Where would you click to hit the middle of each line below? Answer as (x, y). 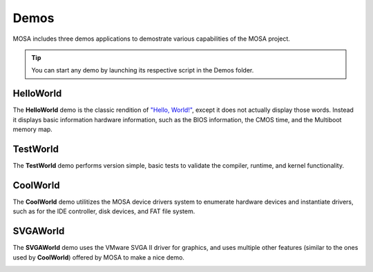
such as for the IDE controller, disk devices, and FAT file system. (104, 211)
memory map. (33, 129)
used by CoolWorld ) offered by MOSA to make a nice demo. (98, 257)
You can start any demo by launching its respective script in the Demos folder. (143, 70)
